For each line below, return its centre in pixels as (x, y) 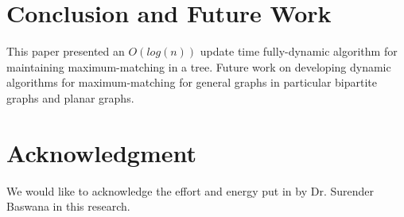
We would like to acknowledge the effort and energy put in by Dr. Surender (190, 190)
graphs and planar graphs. (70, 97)
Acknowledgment (101, 152)
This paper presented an (66, 51)
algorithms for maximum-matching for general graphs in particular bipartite (192, 82)
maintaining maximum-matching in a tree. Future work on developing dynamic (199, 66)
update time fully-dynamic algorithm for (299, 51)
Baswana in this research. (68, 206)
